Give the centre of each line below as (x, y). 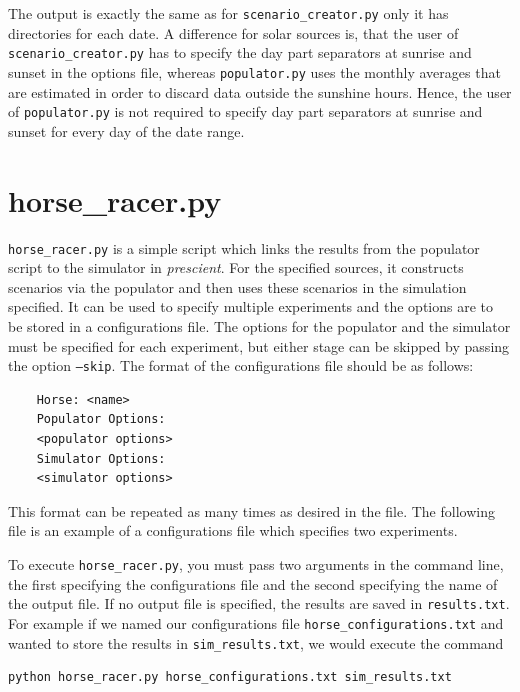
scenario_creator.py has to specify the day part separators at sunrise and (240, 52)
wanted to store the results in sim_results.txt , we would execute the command (256, 642)
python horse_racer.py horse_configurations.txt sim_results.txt (230, 677)
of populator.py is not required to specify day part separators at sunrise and (245, 111)
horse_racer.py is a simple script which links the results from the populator (244, 247)
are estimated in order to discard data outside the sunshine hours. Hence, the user (260, 91)
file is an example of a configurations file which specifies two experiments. (233, 530)
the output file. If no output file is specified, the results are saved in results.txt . (259, 603)
